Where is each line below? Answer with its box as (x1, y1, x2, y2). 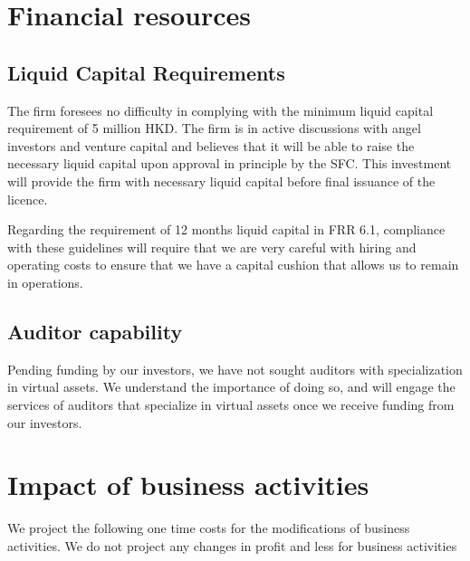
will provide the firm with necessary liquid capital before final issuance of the (7, 171, 436, 190)
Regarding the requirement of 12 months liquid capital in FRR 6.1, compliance (7, 220, 446, 239)
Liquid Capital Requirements (7, 58, 285, 86)
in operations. (7, 272, 83, 291)
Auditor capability (7, 317, 183, 345)
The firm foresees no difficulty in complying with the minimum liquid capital (7, 100, 434, 119)
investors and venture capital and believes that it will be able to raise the (7, 136, 415, 155)
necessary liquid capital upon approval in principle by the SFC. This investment (7, 154, 452, 173)
